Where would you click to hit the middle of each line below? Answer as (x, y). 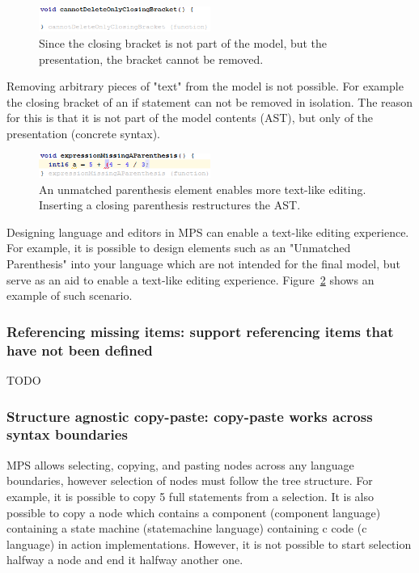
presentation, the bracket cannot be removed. (151, 59)
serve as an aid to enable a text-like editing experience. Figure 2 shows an (190, 279)
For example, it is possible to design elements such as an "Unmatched (179, 248)
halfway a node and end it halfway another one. (125, 560)
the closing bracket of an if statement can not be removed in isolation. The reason (210, 101)
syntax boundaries (67, 434)
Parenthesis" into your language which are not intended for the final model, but (203, 264)
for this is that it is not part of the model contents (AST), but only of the (190, 118)
